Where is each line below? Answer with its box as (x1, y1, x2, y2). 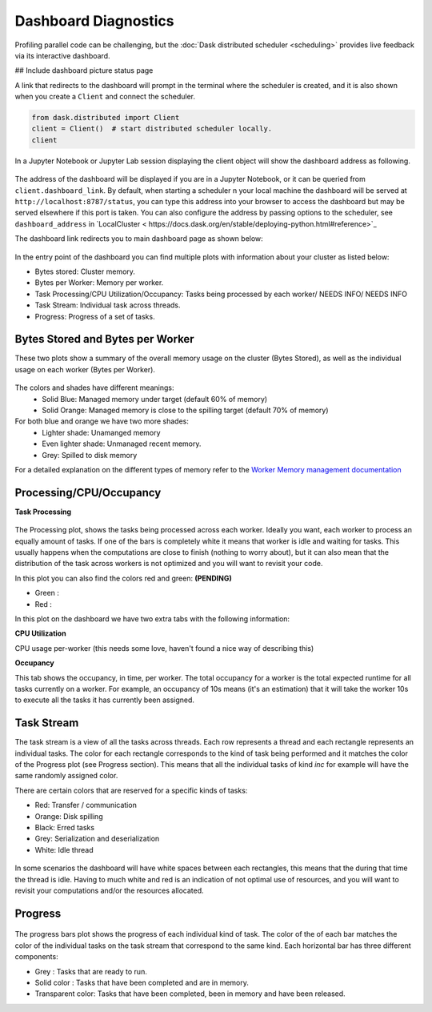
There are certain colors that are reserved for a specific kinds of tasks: (14, 785, 248, 795)
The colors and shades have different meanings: (14, 383, 174, 392)
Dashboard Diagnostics (14, 12, 174, 30)
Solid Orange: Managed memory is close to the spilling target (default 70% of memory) (42, 405, 329, 416)
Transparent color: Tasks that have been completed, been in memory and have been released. (34, 989, 346, 998)
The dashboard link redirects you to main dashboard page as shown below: (14, 234, 263, 243)
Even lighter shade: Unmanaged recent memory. (42, 439, 202, 448)
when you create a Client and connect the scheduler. (14, 92, 196, 102)
